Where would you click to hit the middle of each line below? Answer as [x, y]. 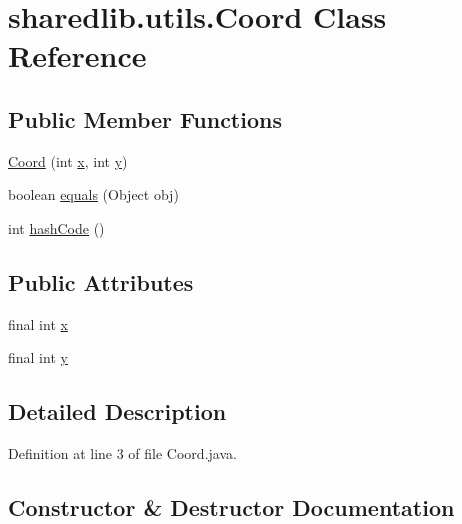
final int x [38, 323]
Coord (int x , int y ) [68, 160]
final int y [38, 357]
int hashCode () [56, 227]
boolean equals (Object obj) [93, 194]
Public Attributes [101, 281]
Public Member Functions [145, 118]
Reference [77, 55]
